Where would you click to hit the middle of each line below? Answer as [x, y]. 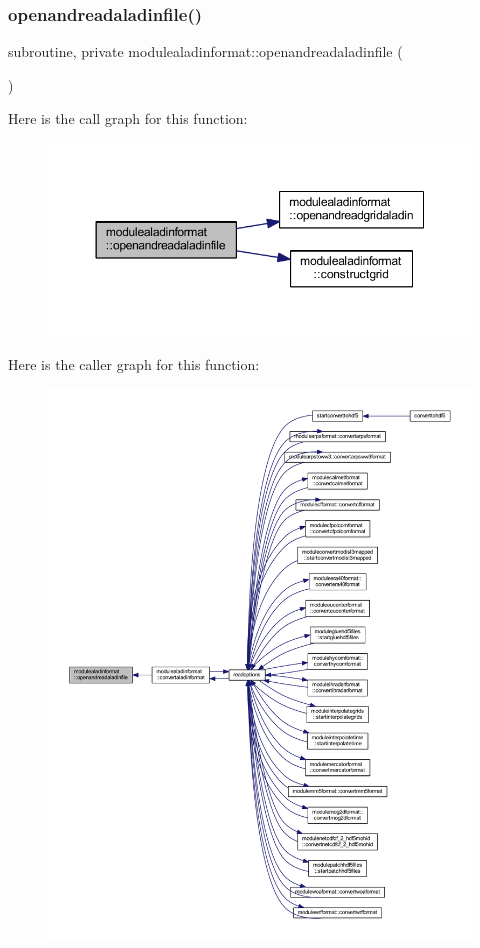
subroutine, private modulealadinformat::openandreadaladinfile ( [205, 51]
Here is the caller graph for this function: [134, 364]
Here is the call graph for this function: [128, 118]
